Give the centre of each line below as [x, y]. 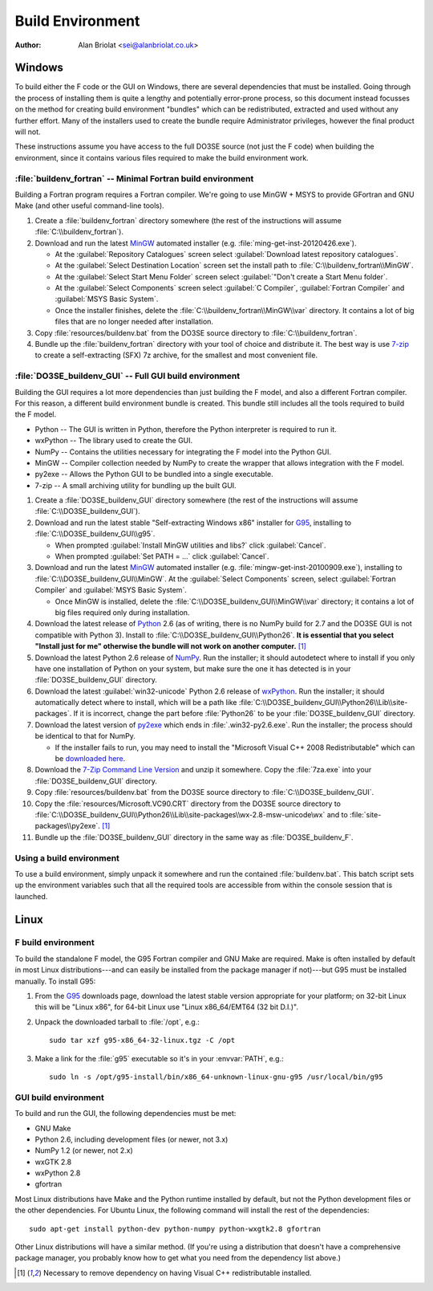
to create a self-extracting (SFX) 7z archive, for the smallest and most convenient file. [176, 355]
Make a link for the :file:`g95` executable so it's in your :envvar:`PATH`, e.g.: [159, 1058]
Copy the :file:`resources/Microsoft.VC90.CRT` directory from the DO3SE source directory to [188, 804]
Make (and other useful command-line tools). [89, 206]
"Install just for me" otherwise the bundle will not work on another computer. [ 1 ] [170, 646]
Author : [28, 45]
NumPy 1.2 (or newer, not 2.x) [84, 1150]
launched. [31, 896]
